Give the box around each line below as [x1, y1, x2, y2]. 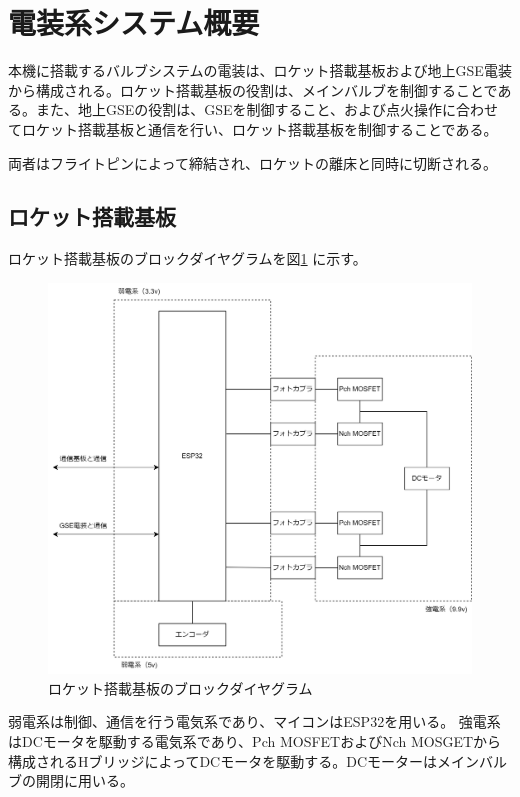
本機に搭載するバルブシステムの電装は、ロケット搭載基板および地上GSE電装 [8, 60, 512, 81]
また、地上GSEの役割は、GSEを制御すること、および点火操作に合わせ [35, 99, 499, 120]
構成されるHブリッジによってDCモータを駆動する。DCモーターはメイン [8, 750, 479, 771]
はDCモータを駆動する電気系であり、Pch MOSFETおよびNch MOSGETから [8, 730, 502, 751]
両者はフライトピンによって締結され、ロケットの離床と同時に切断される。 [8, 152, 498, 173]
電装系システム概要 [8, 2, 260, 43]
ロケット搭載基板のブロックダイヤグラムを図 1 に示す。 [8, 248, 367, 269]
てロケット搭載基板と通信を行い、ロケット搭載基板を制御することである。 [8, 118, 498, 139]
